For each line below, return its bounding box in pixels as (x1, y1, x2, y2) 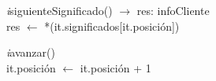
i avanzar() (6, 44, 55, 61)
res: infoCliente (136, 2, 210, 18)
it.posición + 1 (80, 59, 151, 75)
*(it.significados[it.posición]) (44, 17, 180, 34)
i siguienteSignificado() (6, 2, 113, 18)
